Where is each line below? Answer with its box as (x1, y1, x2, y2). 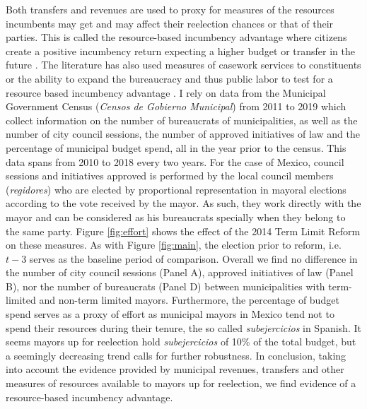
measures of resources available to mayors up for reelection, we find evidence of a (6, 376, 356, 391)
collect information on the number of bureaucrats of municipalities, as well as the (6, 112, 358, 127)
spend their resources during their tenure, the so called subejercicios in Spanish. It (6, 320, 361, 335)
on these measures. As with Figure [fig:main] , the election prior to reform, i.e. (6, 237, 342, 252)
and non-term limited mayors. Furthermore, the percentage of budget (39, 292, 339, 307)
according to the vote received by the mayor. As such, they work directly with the (6, 196, 361, 211)
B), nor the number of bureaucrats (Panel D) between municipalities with (6, 278, 325, 293)
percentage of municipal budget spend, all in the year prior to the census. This (6, 140, 346, 155)
